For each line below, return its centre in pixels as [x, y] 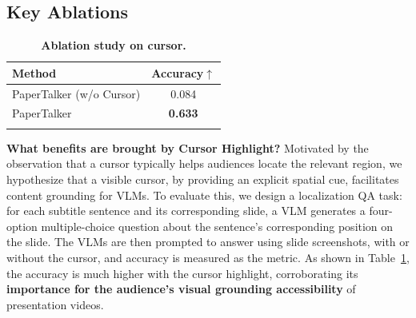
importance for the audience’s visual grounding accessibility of [181, 289]
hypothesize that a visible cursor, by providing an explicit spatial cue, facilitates [203, 179]
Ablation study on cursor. [114, 45]
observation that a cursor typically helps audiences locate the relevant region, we [204, 163]
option [22, 226]
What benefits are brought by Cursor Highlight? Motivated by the [188, 147]
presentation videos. [55, 304]
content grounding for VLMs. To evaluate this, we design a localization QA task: [204, 195]
